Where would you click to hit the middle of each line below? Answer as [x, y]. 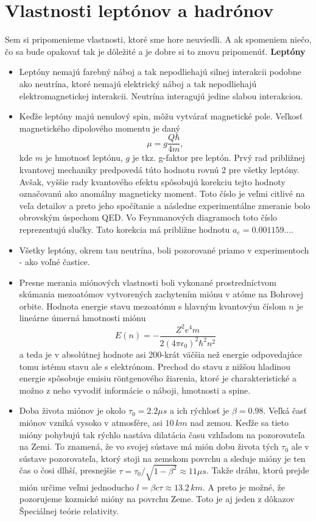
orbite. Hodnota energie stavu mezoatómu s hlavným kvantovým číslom [153, 306]
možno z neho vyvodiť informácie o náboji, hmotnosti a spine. [135, 390]
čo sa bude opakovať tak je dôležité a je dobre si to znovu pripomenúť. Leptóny [155, 51]
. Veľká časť [285, 410]
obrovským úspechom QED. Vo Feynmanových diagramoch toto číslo [148, 217]
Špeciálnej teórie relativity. [69, 511]
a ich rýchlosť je [199, 410]
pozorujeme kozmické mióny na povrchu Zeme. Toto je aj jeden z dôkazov [157, 499]
